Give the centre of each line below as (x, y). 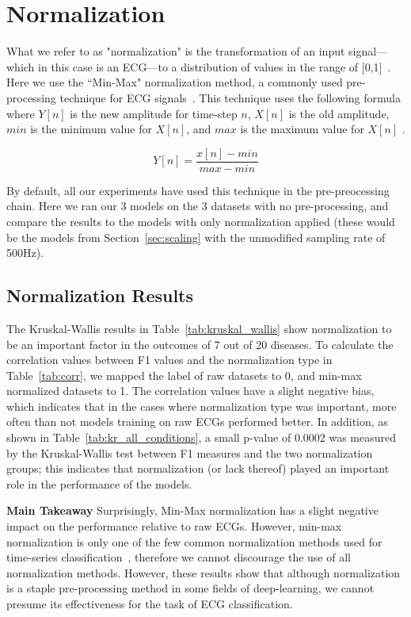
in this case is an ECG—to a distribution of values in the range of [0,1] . (215, 66)
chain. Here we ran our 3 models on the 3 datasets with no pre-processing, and (198, 206)
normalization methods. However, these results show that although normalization (204, 572)
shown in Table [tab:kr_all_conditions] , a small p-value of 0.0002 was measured (202, 437)
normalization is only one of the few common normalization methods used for (194, 541)
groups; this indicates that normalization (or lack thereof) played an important (198, 468)
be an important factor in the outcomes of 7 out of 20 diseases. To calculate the (200, 344)
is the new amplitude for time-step (154, 113)
